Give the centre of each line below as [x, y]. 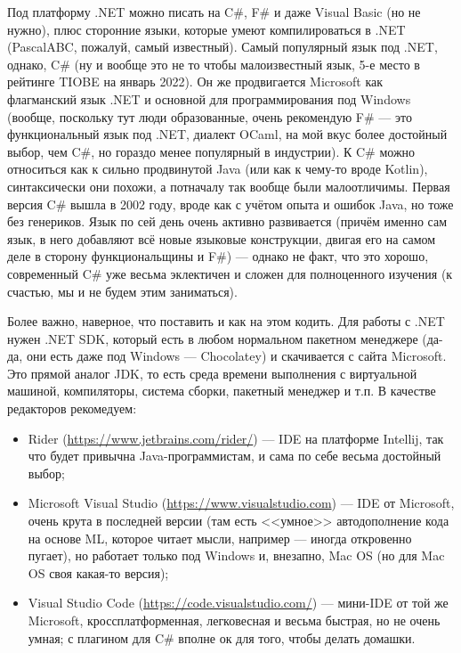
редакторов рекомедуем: [72, 408]
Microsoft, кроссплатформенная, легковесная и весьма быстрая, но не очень [234, 620]
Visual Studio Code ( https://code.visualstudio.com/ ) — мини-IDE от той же [238, 603]
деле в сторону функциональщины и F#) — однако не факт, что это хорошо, [218, 256]
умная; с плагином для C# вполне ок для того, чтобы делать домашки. [222, 637]
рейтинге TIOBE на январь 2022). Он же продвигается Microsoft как [195, 82]
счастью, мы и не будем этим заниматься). [122, 291]
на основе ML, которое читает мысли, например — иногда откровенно [220, 538]
